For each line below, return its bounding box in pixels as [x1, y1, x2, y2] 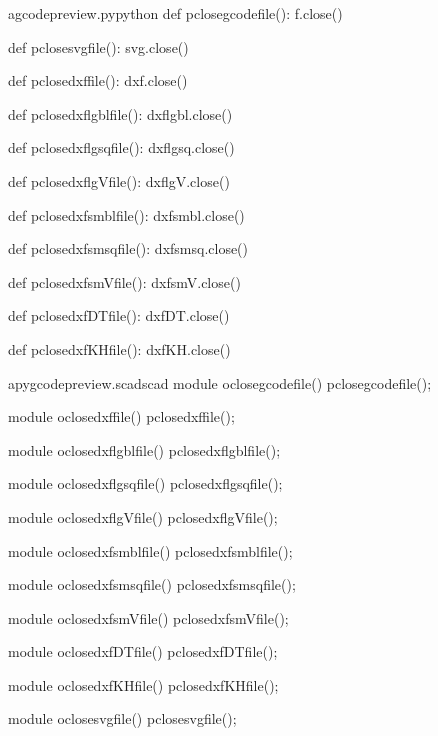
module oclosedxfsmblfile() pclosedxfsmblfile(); [8, 540, 293, 561]
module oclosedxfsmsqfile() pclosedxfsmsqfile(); [8, 574, 296, 595]
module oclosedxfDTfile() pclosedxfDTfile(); [8, 641, 278, 662]
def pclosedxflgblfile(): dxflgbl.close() [8, 103, 233, 124]
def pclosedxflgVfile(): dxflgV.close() [8, 170, 230, 191]
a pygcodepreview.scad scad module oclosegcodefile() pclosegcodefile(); [8, 372, 432, 393]
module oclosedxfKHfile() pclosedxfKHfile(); [8, 674, 279, 695]
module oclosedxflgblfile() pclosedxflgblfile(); [8, 439, 281, 460]
